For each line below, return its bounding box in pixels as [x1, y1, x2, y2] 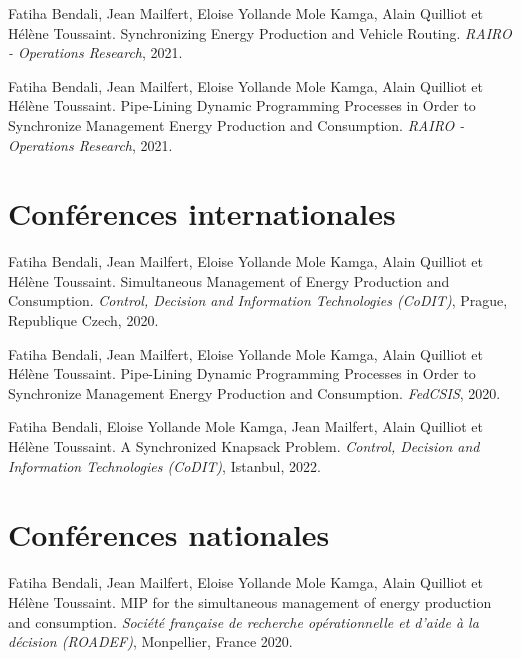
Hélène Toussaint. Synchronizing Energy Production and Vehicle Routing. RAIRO [8, 22, 512, 43]
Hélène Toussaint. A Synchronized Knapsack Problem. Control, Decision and [8, 436, 480, 457]
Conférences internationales [8, 193, 396, 234]
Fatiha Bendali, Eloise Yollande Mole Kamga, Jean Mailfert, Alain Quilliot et [8, 416, 484, 437]
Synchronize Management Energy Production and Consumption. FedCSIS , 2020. [8, 382, 501, 403]
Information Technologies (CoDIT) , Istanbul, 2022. [8, 455, 321, 476]
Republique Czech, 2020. [8, 310, 159, 331]
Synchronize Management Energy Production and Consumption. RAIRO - [8, 114, 465, 135]
